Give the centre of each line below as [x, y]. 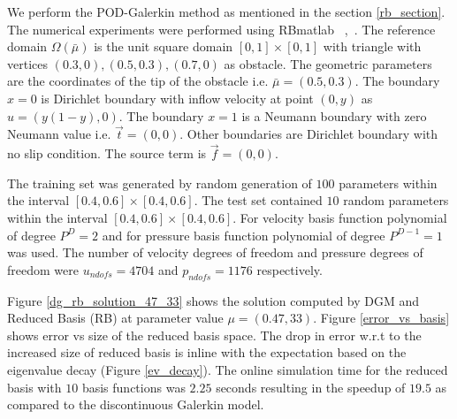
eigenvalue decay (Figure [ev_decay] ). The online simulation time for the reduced [228, 369]
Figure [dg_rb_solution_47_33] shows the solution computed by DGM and [213, 300]
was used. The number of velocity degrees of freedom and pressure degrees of [215, 252]
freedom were [43, 269]
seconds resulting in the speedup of [311, 387]
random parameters [396, 200]
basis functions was [133, 387]
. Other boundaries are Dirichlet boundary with [309, 134]
